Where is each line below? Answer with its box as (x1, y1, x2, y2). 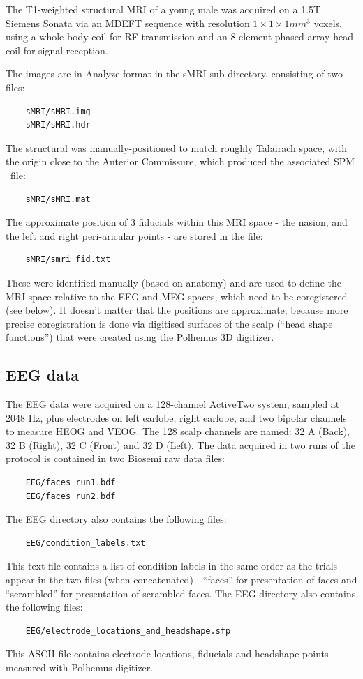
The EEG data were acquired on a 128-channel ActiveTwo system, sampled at (6, 397, 340, 411)
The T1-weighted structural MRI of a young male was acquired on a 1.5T (6, 2, 321, 16)
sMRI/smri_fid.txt (25, 254, 111, 265)
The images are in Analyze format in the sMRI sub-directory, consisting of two (6, 66, 343, 81)
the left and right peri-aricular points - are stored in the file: (6, 228, 263, 243)
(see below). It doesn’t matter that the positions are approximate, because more (6, 303, 348, 317)
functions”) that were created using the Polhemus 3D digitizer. (6, 330, 274, 344)
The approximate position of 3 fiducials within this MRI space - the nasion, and (6, 215, 348, 229)
